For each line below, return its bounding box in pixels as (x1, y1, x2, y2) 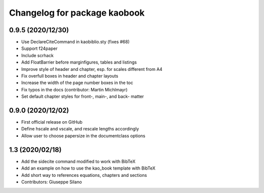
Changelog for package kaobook (9, 7, 145, 18)
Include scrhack (21, 52, 54, 58)
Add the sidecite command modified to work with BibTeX (21, 158, 135, 164)
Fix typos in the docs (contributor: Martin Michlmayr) (21, 86, 128, 92)
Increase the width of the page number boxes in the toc (21, 80, 133, 86)
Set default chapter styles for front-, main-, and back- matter (21, 93, 144, 100)
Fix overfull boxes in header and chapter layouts (21, 73, 118, 79)
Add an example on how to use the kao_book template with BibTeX (21, 165, 156, 171)
